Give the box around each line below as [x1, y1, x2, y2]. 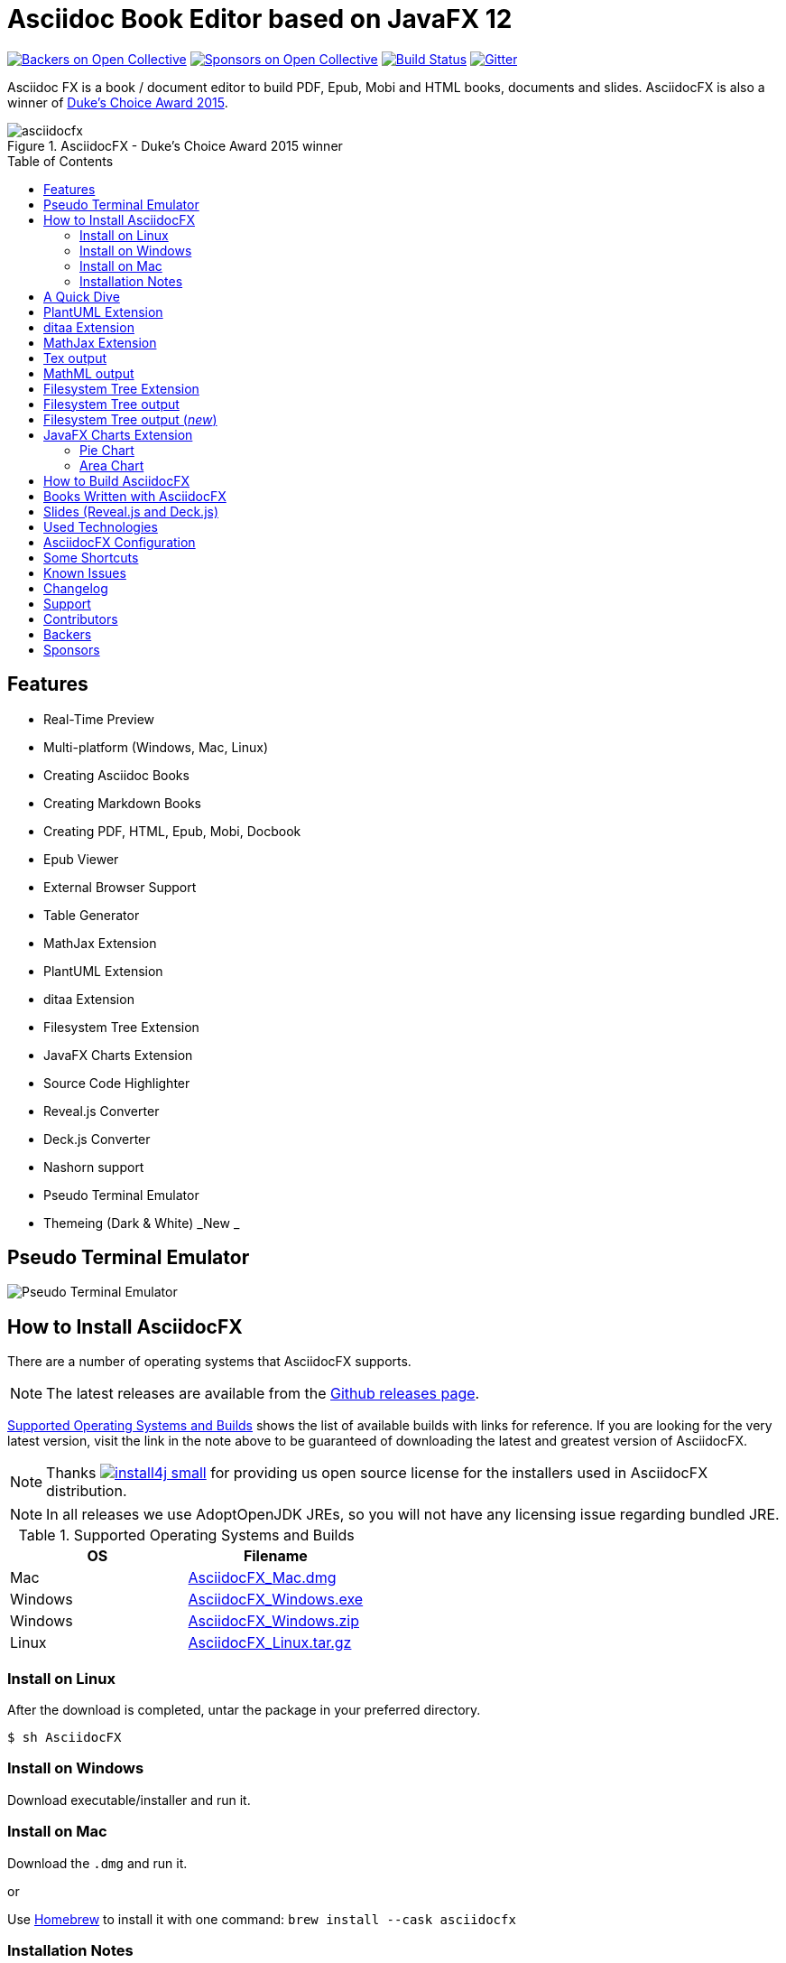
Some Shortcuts [43, 549, 139, 565]
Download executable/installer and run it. [7, 1791, 251, 1808]
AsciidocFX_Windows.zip [188, 1612, 359, 1631]
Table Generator [43, 907, 140, 923]
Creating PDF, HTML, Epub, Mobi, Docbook [43, 823, 301, 839]
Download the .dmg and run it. [7, 1855, 188, 1871]
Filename [243, 1547, 308, 1566]
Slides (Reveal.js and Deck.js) [43, 503, 219, 519]
